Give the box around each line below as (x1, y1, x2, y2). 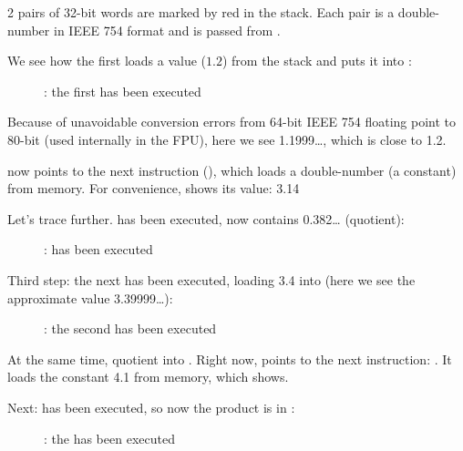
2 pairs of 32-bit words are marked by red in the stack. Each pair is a (7, 3, 395, 21)
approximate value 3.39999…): (7, 288, 173, 307)
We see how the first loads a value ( (7, 51, 207, 70)
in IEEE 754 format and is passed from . (53, 20, 281, 39)
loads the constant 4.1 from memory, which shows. (7, 367, 289, 386)
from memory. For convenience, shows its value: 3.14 (7, 179, 300, 198)
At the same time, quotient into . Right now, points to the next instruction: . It (7, 349, 452, 368)
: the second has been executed (44, 319, 217, 338)
